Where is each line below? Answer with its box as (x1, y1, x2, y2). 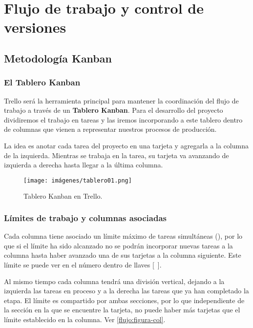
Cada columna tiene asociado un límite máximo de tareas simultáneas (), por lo (4, 231, 243, 241)
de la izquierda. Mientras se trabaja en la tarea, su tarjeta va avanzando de (4, 150, 229, 160)
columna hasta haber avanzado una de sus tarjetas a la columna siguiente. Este (4, 250, 241, 260)
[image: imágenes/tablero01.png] (23, 177, 132, 184)
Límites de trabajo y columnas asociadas (4, 211, 167, 224)
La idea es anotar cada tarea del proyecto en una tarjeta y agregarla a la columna (4, 140, 249, 150)
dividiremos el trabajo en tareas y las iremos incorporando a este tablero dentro (4, 114, 243, 124)
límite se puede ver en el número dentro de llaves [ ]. (4, 259, 162, 269)
